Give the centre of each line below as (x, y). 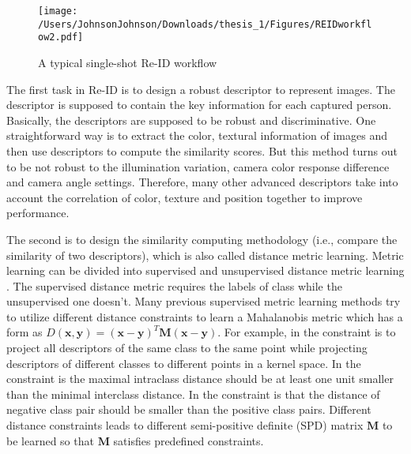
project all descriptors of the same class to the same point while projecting (187, 348)
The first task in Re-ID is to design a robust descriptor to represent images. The (201, 89)
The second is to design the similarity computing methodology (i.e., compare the (202, 239)
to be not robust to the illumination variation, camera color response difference (198, 166)
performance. (38, 213)
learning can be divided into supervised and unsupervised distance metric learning (205, 270)
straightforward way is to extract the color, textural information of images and (197, 135)
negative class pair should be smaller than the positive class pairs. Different (189, 409)
